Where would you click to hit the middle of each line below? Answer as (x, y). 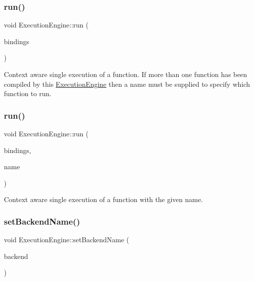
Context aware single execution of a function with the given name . (104, 199)
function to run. (28, 93)
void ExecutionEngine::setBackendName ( (67, 240)
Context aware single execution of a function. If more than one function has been (126, 74)
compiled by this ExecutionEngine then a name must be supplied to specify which (127, 84)
